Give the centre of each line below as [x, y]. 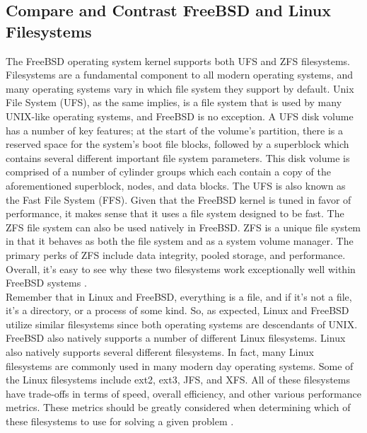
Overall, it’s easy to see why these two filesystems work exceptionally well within [181, 269]
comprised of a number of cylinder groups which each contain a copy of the [168, 172]
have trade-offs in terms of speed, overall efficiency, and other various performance [183, 393]
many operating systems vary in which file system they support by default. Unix [180, 88]
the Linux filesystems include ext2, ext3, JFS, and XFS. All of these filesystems [178, 380]
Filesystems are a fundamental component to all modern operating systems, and [180, 75]
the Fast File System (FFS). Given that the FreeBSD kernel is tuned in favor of [179, 199]
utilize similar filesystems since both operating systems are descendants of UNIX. [182, 324]
